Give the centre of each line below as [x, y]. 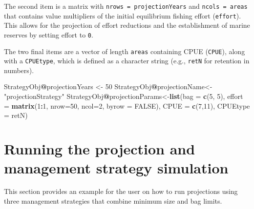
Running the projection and [100, 149]
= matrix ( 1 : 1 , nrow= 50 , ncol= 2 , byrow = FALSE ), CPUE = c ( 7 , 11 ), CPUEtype [127, 105]
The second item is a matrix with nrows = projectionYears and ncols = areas [126, 6]
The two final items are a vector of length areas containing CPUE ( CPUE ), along [125, 51]
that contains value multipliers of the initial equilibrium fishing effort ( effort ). [123, 15]
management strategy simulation [116, 168]
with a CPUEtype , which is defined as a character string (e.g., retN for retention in [127, 61]
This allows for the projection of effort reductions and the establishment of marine [127, 25]
